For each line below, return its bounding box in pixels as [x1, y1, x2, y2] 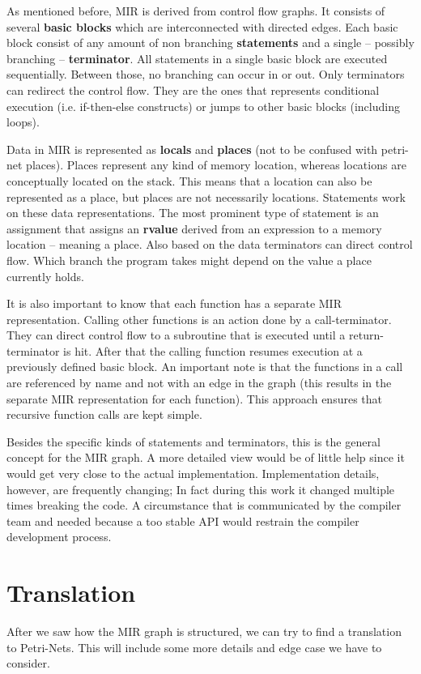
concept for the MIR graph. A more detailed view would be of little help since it [6, 449, 405, 466]
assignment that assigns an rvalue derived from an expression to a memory [6, 220, 382, 237]
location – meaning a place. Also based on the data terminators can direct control [6, 236, 413, 253]
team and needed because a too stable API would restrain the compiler [6, 512, 359, 529]
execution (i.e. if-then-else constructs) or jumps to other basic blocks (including [6, 97, 400, 114]
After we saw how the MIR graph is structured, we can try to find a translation [6, 623, 402, 640]
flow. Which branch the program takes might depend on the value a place [6, 251, 372, 268]
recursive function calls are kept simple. [6, 406, 202, 423]
